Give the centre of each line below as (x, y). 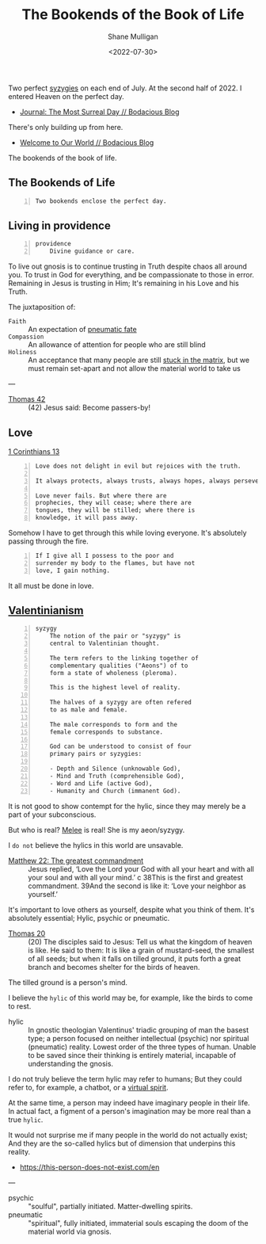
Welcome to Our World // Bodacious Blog (87, 142)
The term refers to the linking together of (124, 658)
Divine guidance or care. (92, 251)
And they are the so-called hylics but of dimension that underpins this (122, 1143)
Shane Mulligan (133, 36)
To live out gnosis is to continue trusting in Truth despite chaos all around (128, 266)
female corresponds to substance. (106, 732)
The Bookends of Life (62, 183)
